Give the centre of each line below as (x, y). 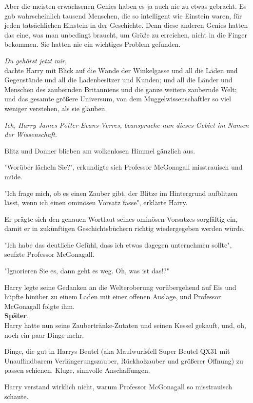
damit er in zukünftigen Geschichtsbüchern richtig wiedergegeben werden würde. (125, 228)
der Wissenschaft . (31, 134)
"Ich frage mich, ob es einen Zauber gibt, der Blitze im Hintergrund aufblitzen (121, 193)
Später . (17, 316)
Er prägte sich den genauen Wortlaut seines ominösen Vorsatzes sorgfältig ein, (121, 219)
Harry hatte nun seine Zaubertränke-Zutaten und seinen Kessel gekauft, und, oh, (125, 325)
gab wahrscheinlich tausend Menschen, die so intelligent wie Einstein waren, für (123, 15)
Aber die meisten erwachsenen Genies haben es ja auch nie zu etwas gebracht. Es (126, 6)
